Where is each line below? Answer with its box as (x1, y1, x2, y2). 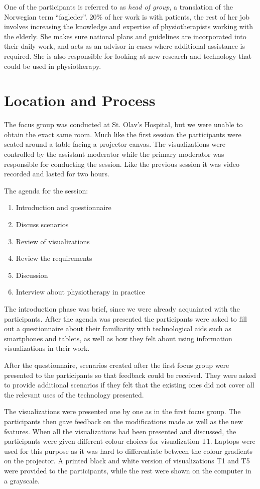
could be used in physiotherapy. (4, 60, 101, 71)
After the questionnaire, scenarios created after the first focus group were (4, 359, 229, 370)
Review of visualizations (16, 236, 90, 246)
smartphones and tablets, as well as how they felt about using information (4, 333, 232, 343)
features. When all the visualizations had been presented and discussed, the (4, 426, 236, 436)
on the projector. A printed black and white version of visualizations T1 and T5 (4, 455, 250, 466)
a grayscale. (4, 475, 40, 485)
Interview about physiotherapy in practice (16, 286, 145, 297)
